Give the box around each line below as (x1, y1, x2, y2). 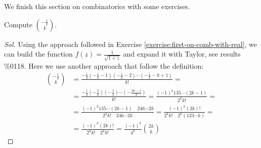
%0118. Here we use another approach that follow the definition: (4, 60, 204, 71)
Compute (4, 19, 32, 29)
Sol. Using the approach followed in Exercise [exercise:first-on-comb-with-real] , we (4, 38, 257, 49)
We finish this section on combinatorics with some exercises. (4, 1, 190, 11)
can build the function (4, 48, 73, 59)
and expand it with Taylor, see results (123, 48, 241, 59)
